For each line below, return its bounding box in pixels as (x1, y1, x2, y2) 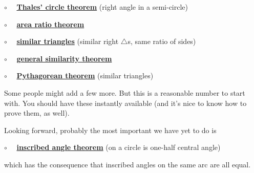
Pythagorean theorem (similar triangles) (16, 70, 154, 81)
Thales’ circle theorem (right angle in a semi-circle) (16, 2, 188, 12)
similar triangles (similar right (16, 36, 119, 47)
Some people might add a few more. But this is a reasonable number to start (4, 87, 245, 98)
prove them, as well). (4, 107, 70, 118)
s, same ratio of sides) (128, 36, 196, 47)
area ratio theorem (16, 18, 84, 29)
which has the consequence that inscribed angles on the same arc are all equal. (4, 159, 251, 169)
